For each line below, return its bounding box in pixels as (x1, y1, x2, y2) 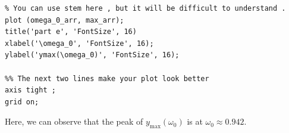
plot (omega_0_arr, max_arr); (5, 16, 124, 24)
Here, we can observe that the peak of (5, 115, 143, 128)
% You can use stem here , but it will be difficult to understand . (5, 4, 286, 13)
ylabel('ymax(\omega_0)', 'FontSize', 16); (5, 51, 180, 60)
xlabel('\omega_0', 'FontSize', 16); (5, 39, 154, 48)
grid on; (5, 97, 39, 106)
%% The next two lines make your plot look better (5, 74, 209, 83)
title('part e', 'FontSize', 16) (5, 27, 137, 36)
